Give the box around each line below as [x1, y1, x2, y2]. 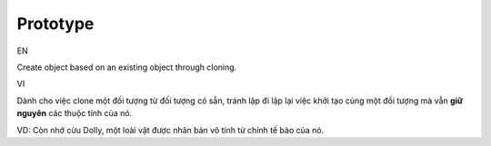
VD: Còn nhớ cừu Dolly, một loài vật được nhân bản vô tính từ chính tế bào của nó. [16, 124, 325, 135]
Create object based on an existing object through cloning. [16, 62, 237, 73]
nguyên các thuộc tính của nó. [16, 108, 133, 119]
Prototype [16, 14, 95, 34]
